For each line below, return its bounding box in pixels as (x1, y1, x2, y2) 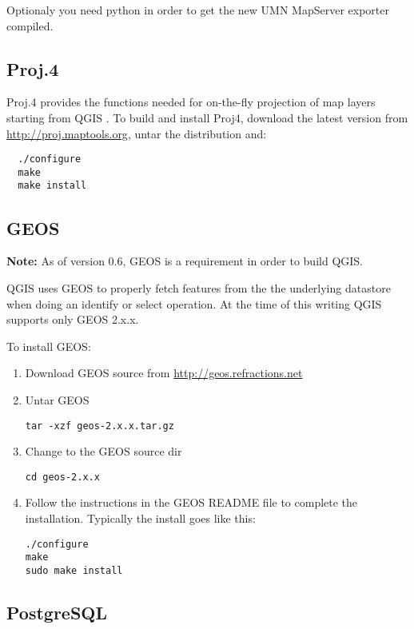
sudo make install (25, 564, 123, 576)
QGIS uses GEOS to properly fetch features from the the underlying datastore (6, 279, 391, 296)
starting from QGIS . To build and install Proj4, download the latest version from (6, 109, 408, 125)
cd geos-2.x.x (25, 471, 100, 483)
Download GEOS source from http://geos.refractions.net (25, 364, 303, 381)
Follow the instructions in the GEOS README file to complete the (25, 494, 358, 511)
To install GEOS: (6, 337, 91, 354)
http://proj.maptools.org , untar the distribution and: (6, 125, 267, 141)
